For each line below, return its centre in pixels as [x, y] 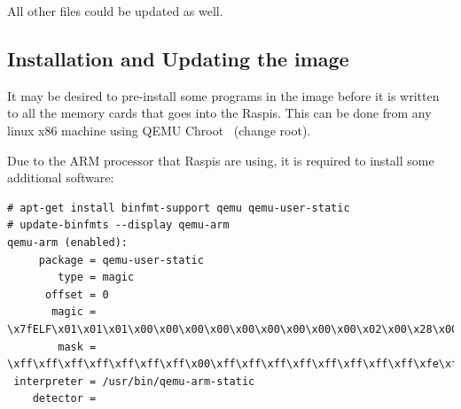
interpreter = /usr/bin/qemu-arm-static [134, 381]
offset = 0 [77, 294]
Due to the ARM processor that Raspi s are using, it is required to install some [221, 160]
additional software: [61, 177]
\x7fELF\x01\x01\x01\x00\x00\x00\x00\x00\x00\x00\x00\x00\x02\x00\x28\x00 [233, 329]
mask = [77, 347]
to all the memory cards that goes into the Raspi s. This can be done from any [219, 113]
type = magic [96, 278]
